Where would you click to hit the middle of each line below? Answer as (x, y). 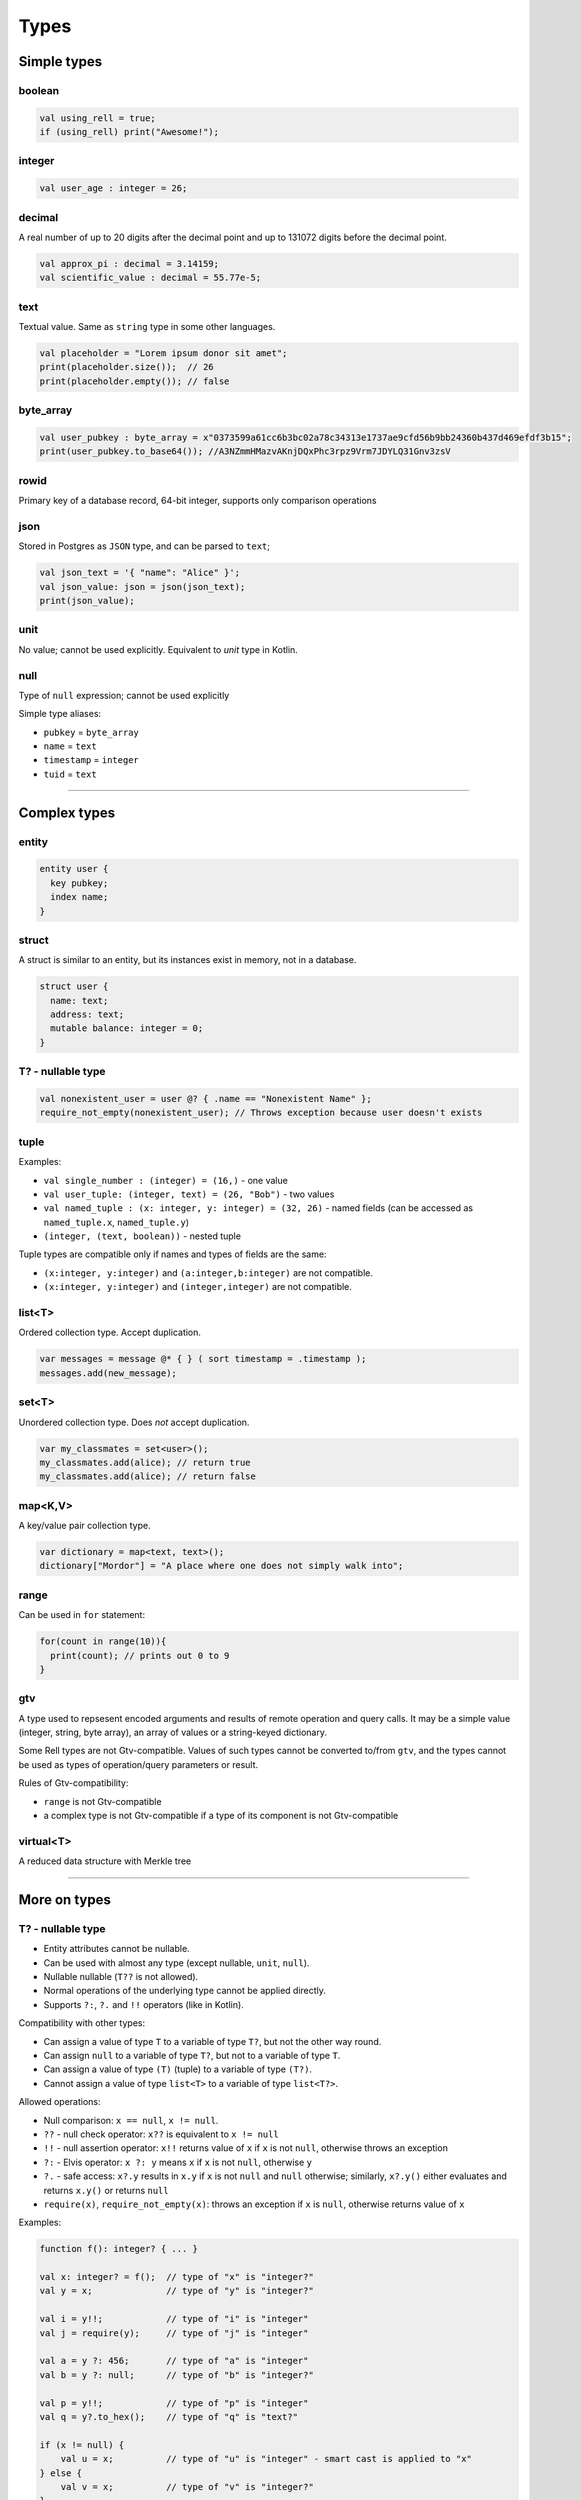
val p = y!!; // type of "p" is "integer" (174, 2403)
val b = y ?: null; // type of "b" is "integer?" (176, 2374)
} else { (61, 2473)
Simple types (60, 61)
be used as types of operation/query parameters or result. (138, 1764)
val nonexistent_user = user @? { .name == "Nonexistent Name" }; (205, 1099)
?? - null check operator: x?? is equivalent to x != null (161, 2134)
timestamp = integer (91, 760)
